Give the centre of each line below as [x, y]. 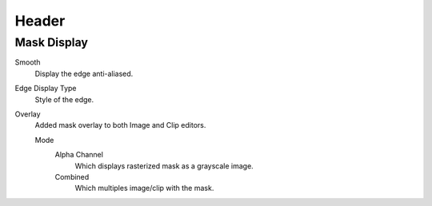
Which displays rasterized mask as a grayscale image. [164, 166]
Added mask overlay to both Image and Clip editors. [120, 125]
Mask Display [51, 42]
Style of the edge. [64, 99]
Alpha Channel [79, 155]
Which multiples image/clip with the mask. [144, 188]
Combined [72, 176]
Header [40, 21]
